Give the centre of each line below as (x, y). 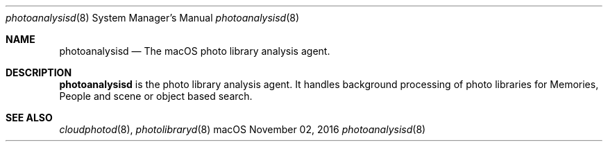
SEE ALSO (29, 118)
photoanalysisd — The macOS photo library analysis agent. (195, 51)
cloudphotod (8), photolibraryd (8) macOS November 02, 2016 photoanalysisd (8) (243, 129)
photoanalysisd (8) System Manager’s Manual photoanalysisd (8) (153, 18)
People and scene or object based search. (156, 96)
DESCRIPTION (39, 72)
